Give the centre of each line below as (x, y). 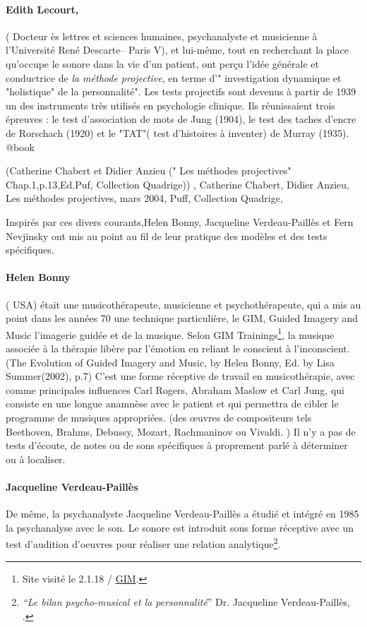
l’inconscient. (322, 348)
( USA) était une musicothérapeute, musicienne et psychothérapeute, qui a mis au (183, 304)
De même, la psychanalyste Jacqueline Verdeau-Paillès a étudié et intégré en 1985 (182, 514)
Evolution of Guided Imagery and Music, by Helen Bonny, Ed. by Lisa (182, 362)
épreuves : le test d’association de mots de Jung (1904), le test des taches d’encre (181, 119)
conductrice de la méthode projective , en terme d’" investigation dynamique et (174, 77)
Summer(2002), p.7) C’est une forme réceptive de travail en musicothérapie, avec (180, 376)
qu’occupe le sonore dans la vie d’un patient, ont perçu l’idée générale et (162, 63)
